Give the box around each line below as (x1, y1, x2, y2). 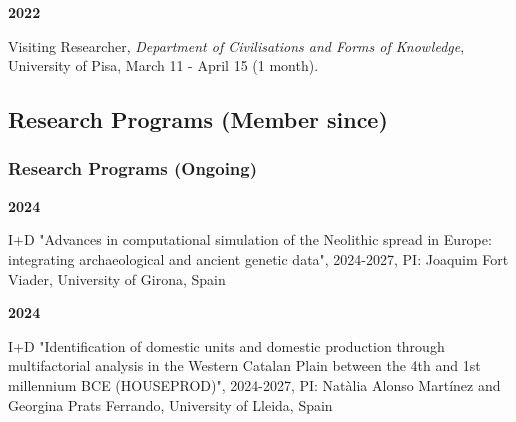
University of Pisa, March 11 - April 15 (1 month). (8, 55, 319, 76)
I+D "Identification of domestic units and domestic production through (8, 335, 445, 356)
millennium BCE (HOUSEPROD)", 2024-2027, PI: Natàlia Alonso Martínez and (8, 374, 501, 395)
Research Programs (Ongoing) (8, 156, 258, 181)
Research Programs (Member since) (8, 104, 388, 135)
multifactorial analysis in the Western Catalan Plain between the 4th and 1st (8, 355, 481, 376)
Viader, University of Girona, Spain (8, 268, 226, 289)
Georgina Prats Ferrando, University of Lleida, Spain (8, 394, 333, 415)
